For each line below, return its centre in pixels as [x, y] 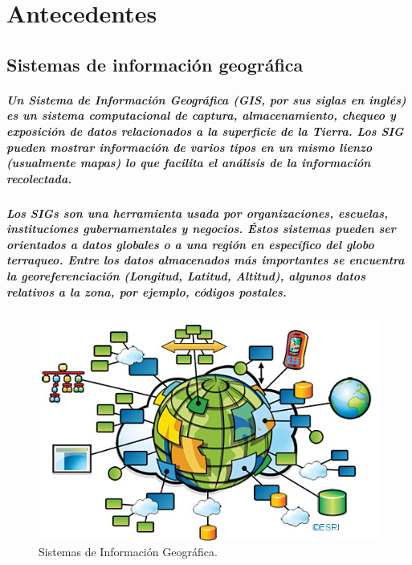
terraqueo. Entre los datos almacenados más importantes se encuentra [206, 260]
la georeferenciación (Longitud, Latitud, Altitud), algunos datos [186, 276]
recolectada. [39, 178]
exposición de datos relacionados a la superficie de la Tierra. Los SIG [205, 131]
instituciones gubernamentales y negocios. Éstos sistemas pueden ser [201, 229]
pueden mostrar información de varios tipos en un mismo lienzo [190, 147]
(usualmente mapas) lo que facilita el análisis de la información [189, 163]
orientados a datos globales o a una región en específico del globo [190, 244]
